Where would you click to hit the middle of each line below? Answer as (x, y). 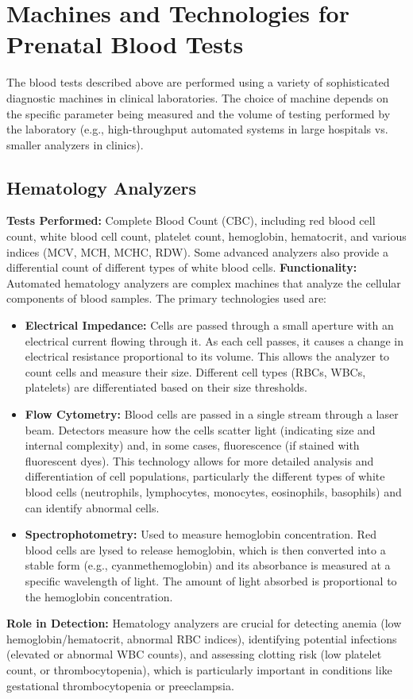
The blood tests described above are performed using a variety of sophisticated (198, 82)
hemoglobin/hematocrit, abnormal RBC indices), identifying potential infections (202, 638)
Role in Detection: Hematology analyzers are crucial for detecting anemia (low (204, 623)
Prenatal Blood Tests (125, 44)
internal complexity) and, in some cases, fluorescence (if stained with (192, 445)
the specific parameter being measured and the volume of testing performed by (199, 113)
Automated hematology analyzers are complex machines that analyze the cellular (204, 282)
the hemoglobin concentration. (99, 596)
